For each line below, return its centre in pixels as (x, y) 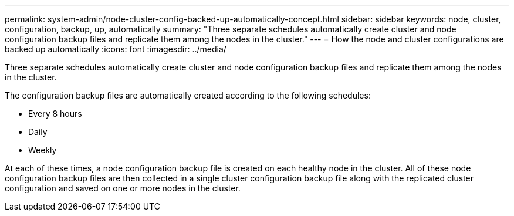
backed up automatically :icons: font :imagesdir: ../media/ (116, 49)
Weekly (43, 150)
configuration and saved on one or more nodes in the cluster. (123, 188)
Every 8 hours (55, 114)
